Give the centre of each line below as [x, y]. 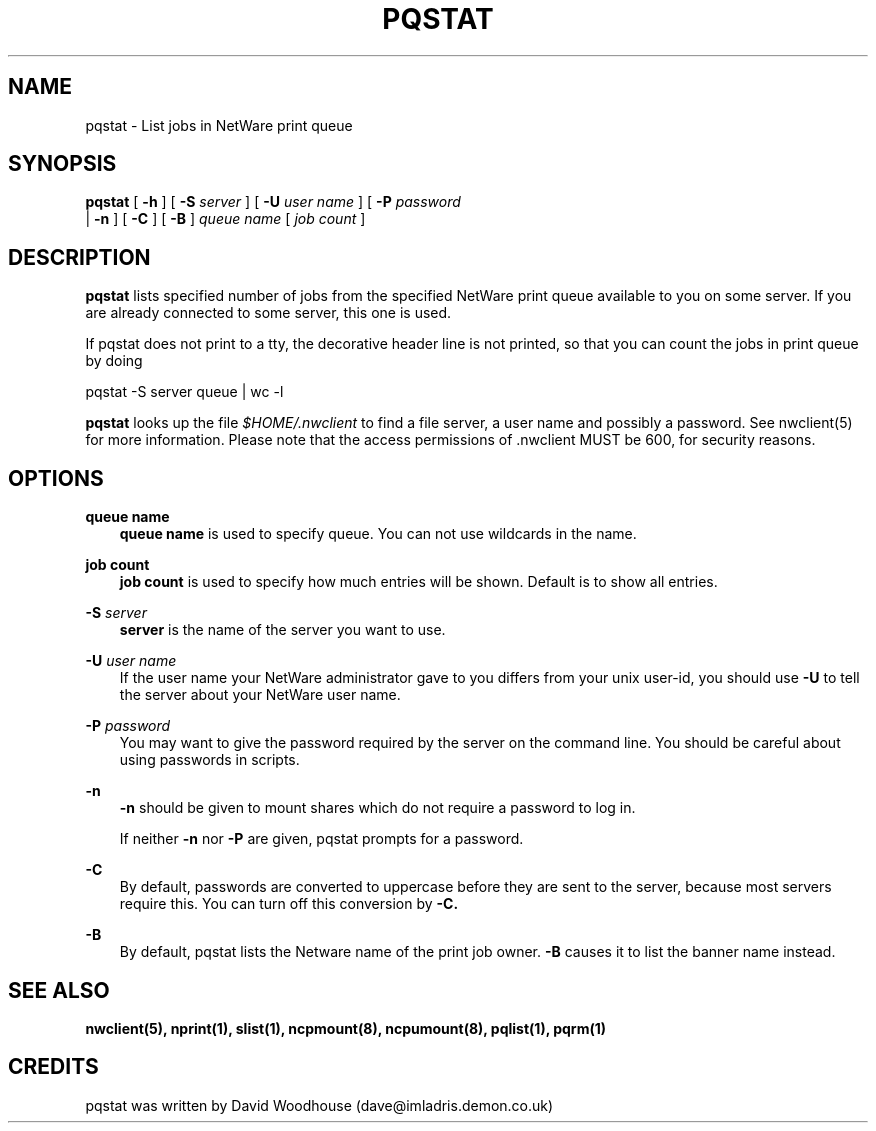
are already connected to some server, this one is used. [268, 313]
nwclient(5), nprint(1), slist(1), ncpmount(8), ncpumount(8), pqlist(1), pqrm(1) [346, 1028]
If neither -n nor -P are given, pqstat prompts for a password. [321, 839]
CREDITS [53, 1067]
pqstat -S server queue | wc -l [184, 392]
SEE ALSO [59, 990]
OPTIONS [56, 478]
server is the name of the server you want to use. [282, 630]
